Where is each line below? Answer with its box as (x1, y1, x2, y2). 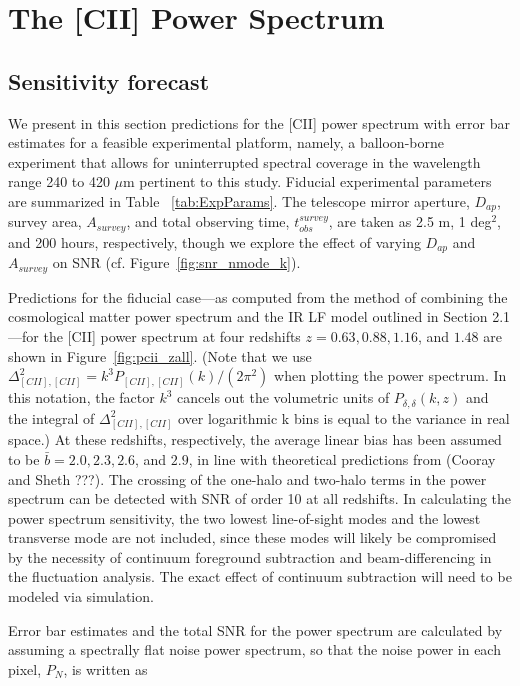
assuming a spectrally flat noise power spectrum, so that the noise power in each (8, 639, 501, 660)
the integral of (8, 407, 95, 428)
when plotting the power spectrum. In (274, 365, 507, 386)
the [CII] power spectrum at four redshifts (43, 325, 301, 346)
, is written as (63, 658, 148, 679)
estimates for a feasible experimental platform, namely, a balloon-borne (8, 132, 444, 153)
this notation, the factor (8, 387, 155, 408)
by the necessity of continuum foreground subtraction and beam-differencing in (8, 546, 492, 567)
